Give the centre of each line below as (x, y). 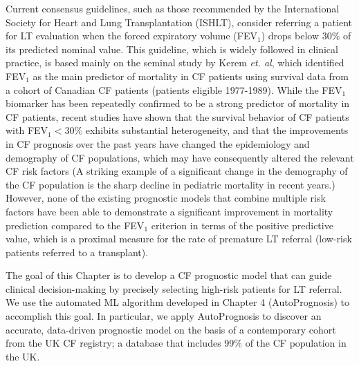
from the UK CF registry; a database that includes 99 (120, 343)
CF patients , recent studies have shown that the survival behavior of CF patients (177, 116)
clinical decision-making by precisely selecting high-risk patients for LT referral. (174, 288)
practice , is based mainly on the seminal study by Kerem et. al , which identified (175, 62)
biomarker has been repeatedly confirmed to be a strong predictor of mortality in (178, 103)
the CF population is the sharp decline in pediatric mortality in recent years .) (171, 184)
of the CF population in (296, 343)
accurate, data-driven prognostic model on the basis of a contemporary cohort (171, 329)
